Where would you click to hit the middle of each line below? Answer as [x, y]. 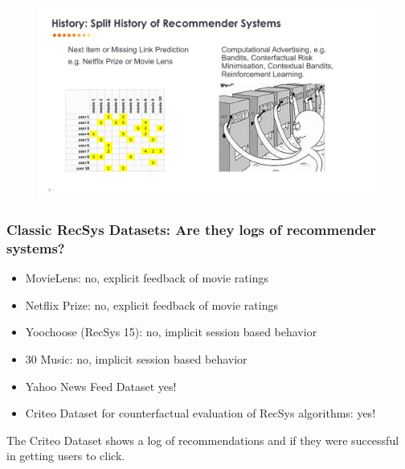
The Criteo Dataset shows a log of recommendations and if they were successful [203, 440]
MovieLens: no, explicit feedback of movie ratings [147, 278]
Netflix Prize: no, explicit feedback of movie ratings [151, 304]
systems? [36, 247]
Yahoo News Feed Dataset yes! [101, 386]
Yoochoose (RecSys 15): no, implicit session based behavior [171, 332]
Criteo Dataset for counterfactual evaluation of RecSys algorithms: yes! [200, 413]
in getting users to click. [66, 456]
